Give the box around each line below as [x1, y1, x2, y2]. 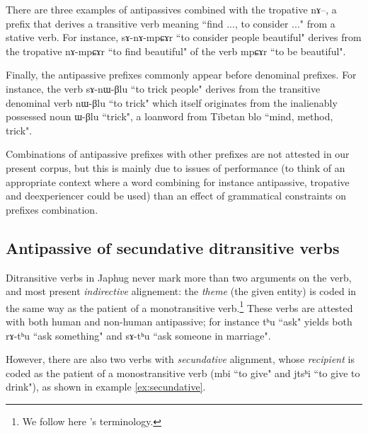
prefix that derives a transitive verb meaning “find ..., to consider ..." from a [6, 16, 335, 30]
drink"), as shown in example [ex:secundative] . [6, 379, 206, 394]
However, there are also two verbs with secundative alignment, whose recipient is [6, 352, 355, 366]
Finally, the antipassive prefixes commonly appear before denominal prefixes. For [6, 67, 357, 82]
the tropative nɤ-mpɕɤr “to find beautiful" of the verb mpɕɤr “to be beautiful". [6, 43, 346, 58]
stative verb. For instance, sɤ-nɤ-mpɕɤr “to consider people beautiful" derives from [6, 30, 362, 45]
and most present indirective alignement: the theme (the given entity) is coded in [6, 284, 357, 299]
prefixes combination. [6, 202, 98, 216]
